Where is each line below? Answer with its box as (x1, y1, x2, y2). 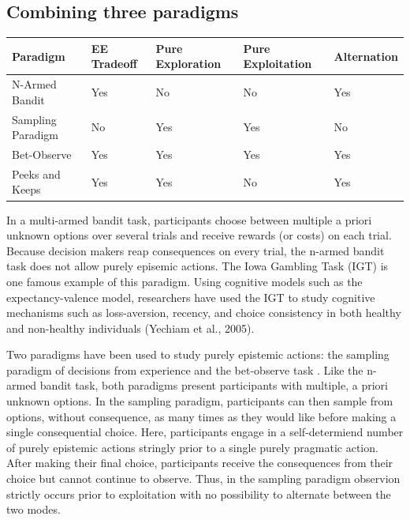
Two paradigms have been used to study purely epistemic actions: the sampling (6, 346, 389, 363)
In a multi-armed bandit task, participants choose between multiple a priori (6, 211, 372, 228)
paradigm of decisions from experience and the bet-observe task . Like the (6, 361, 363, 378)
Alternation (334, 47, 398, 64)
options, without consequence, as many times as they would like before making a (6, 408, 397, 424)
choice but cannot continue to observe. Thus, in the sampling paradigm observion (6, 470, 401, 487)
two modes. (6, 501, 61, 518)
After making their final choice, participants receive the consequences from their (6, 454, 393, 471)
